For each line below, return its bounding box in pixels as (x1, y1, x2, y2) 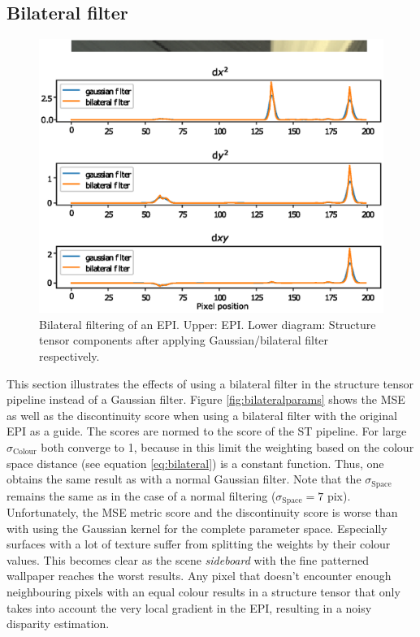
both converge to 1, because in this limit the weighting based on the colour (41, 439, 414, 455)
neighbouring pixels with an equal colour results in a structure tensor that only (6, 583, 401, 600)
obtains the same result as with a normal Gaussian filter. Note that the (6, 470, 362, 487)
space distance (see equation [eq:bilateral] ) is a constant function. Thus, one (6, 454, 384, 471)
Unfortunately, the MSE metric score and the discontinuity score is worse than (6, 504, 398, 521)
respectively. (39, 348, 100, 365)
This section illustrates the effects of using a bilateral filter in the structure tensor (6, 375, 414, 392)
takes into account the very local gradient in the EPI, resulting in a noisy (6, 599, 372, 616)
